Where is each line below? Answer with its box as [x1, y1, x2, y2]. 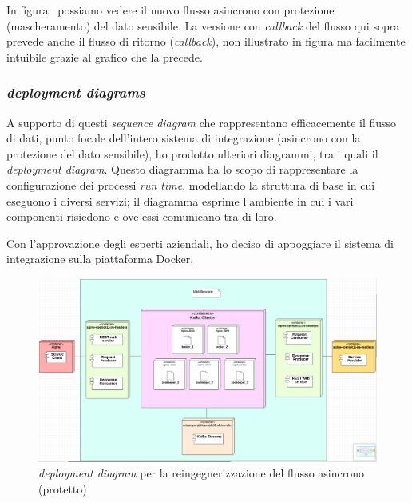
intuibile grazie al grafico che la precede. [6, 48, 203, 65]
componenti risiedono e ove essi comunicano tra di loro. [6, 208, 277, 225]
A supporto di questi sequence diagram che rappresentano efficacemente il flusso [6, 114, 397, 130]
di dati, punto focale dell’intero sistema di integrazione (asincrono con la [6, 130, 361, 146]
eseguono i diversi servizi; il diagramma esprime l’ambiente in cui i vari [6, 192, 354, 209]
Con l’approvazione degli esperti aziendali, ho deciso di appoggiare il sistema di [6, 234, 394, 251]
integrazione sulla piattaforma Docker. [6, 250, 194, 267]
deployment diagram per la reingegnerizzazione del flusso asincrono [38, 465, 364, 481]
